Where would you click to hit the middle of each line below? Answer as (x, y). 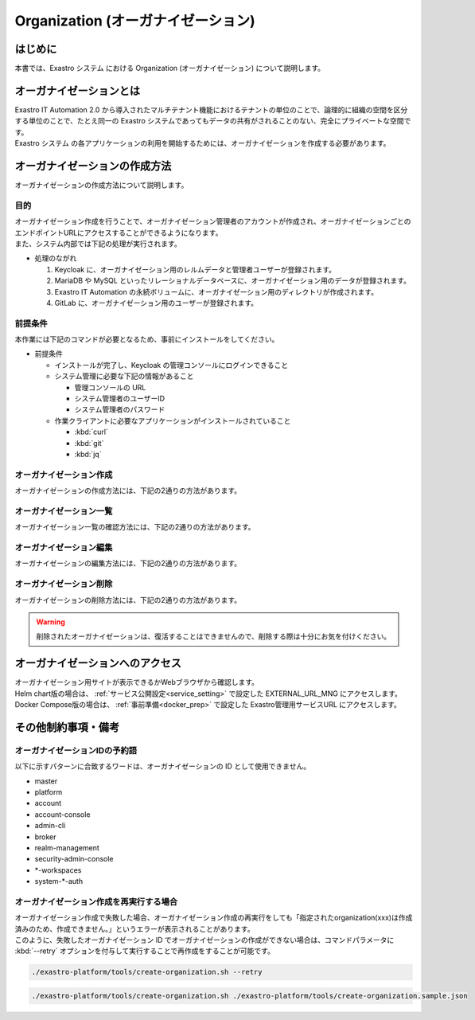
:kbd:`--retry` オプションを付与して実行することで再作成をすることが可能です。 (144, 951)
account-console (62, 814)
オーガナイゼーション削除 (64, 584)
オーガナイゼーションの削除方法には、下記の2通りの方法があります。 (128, 600)
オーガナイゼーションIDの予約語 (76, 750)
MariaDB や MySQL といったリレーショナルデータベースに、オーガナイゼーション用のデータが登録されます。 (233, 281)
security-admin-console (74, 859)
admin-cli (50, 826)
